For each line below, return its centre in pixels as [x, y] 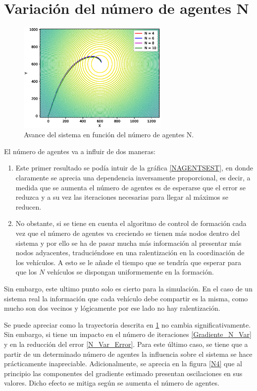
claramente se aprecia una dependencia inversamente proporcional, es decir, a [133, 178]
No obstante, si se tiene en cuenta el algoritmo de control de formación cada [131, 223]
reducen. [28, 206]
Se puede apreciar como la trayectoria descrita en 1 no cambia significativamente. [128, 324]
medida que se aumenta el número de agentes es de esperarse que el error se [130, 187]
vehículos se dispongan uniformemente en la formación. [130, 272]
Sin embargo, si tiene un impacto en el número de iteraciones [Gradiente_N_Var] [128, 334]
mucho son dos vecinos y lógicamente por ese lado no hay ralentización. [112, 308]
